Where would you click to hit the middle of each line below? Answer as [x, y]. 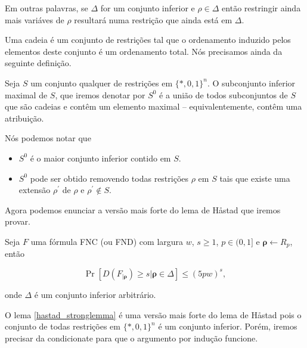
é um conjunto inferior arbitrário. [95, 294]
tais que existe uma [255, 178]
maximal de [26, 94]
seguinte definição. [38, 63]
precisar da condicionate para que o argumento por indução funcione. [131, 338]
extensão [35, 190]
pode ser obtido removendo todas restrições [109, 178]
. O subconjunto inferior [251, 83]
